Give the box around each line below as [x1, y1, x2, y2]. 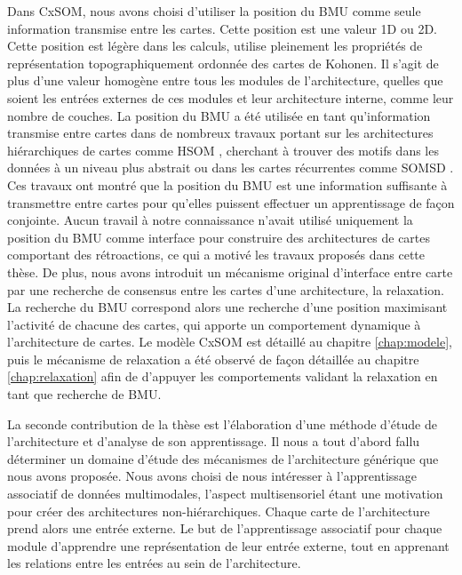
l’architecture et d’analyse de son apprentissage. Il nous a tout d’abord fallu [7, 432, 420, 451]
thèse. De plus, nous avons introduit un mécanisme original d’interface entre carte [7, 262, 453, 281]
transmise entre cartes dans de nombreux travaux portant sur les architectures [7, 124, 434, 142]
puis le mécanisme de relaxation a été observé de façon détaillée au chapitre [7, 349, 419, 368]
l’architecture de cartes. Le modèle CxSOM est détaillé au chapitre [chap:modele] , [7, 332, 452, 351]
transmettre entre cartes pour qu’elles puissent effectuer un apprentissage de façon [7, 193, 455, 212]
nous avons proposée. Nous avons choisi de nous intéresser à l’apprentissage [7, 467, 418, 485]
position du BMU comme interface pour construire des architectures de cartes [7, 228, 431, 246]
